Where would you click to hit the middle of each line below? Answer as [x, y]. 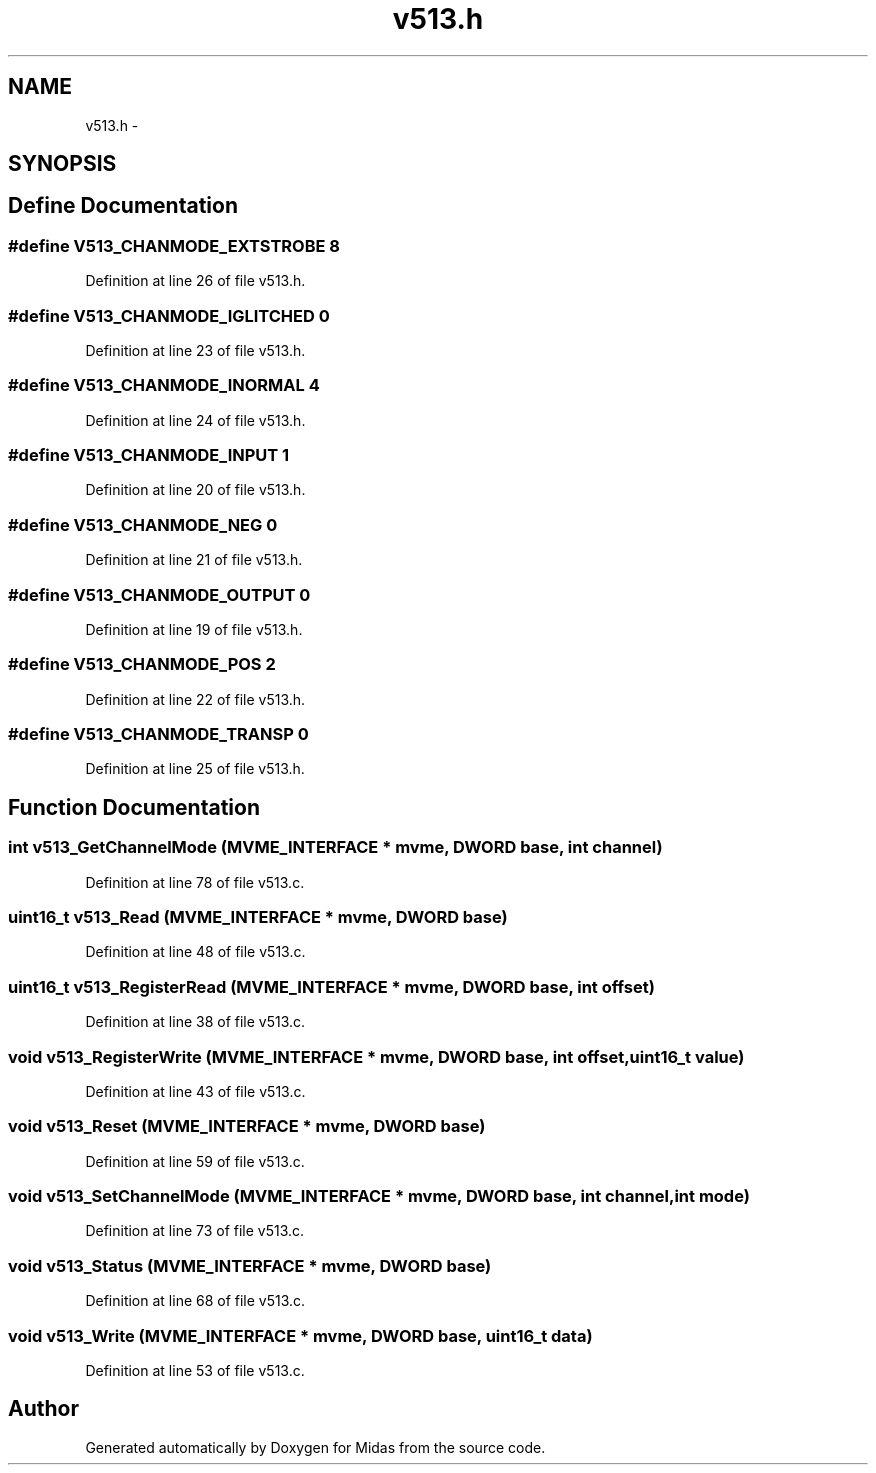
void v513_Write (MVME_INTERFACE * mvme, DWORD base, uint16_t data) [300, 1335]
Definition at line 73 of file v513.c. [195, 1231]
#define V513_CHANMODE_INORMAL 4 [164, 385]
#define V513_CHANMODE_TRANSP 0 [158, 734]
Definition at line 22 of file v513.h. [195, 699]
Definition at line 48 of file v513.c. [195, 952]
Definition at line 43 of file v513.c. [195, 1091]
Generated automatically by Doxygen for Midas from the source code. [315, 1447]
